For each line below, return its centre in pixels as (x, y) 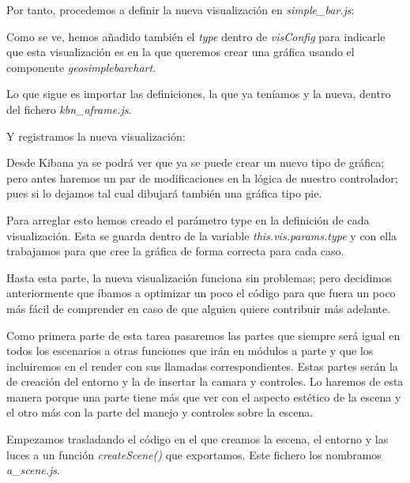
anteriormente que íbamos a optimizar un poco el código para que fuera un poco (201, 293)
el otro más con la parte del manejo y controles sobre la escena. (160, 412)
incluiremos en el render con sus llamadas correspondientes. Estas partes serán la (202, 366)
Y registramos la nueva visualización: (96, 136)
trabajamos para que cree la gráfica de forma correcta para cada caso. (175, 251)
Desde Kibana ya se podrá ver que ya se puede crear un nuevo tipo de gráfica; (196, 162)
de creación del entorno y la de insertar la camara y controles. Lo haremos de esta (205, 381)
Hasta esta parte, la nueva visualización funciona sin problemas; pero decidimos (199, 277)
